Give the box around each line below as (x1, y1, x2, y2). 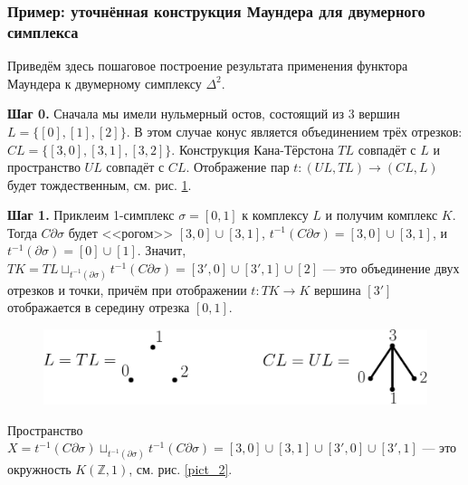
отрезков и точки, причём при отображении (7, 280, 247, 299)
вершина (314, 280, 361, 299)
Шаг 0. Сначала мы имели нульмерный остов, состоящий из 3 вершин (7, 104, 400, 123)
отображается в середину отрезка (7, 298, 190, 317)
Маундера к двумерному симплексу (7, 73, 202, 92)
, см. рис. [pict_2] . (129, 460, 233, 479)
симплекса (7, 20, 79, 43)
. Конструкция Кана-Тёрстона (171, 139, 334, 158)
